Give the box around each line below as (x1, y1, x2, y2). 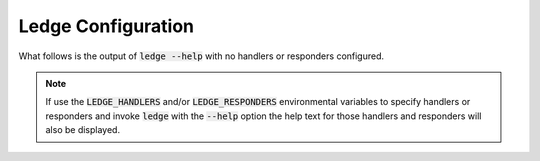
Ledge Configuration (18, 15, 195, 37)
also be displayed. (45, 124, 120, 136)
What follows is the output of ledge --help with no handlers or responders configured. (18, 50, 385, 62)
